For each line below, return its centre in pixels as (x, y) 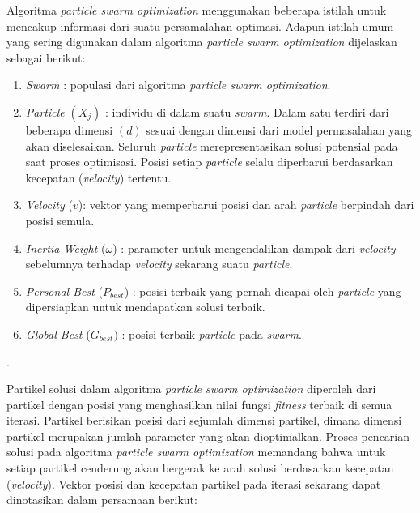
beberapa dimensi (69, 129)
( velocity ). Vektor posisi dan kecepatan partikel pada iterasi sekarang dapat (194, 483)
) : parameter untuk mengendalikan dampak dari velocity (254, 248)
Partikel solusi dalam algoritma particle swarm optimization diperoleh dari (191, 389)
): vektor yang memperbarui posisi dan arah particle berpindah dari (246, 205)
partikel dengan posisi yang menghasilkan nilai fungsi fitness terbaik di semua (199, 404)
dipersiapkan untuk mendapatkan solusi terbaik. (145, 307)
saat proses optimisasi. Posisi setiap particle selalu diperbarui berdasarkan (209, 162)
